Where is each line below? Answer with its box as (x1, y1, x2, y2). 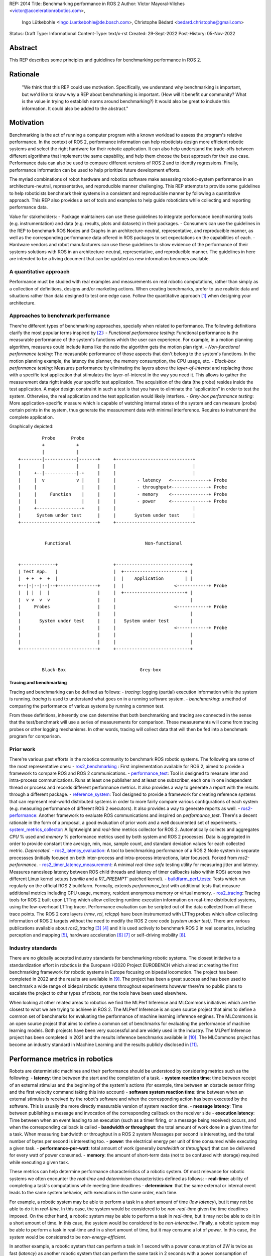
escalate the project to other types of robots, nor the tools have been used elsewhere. (9, 990, 188, 996)
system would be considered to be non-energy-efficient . (9, 1234, 126, 1240)
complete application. (9, 414, 54, 420)
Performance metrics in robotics (9, 1055, 113, 1063)
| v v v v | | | (18, 597, 193, 602)
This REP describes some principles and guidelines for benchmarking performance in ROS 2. (9, 57, 202, 63)
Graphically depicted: (9, 424, 54, 430)
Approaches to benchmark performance (9, 312, 110, 319)
